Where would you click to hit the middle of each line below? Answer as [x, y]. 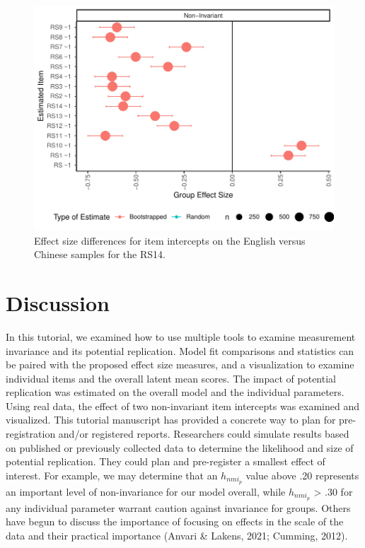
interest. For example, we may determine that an [112, 475]
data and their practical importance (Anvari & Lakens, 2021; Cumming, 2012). [177, 535]
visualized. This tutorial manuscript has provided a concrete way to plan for [171, 420]
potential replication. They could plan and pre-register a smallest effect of [166, 461]
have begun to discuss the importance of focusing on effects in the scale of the [175, 521]
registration [31, 434]
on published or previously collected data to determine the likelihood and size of [180, 447]
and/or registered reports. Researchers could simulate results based [204, 434]
